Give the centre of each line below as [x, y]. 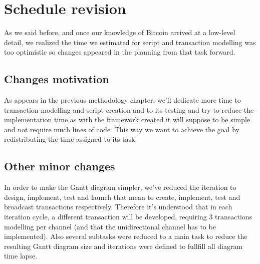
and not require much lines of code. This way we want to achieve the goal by [122, 129]
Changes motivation [57, 79]
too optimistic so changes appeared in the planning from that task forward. [120, 52]
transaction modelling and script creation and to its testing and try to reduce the [129, 109]
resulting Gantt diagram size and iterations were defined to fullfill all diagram [123, 246]
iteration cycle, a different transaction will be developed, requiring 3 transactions [128, 217]
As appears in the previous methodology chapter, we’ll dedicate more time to [122, 100]
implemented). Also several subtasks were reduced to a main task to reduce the [126, 236]
